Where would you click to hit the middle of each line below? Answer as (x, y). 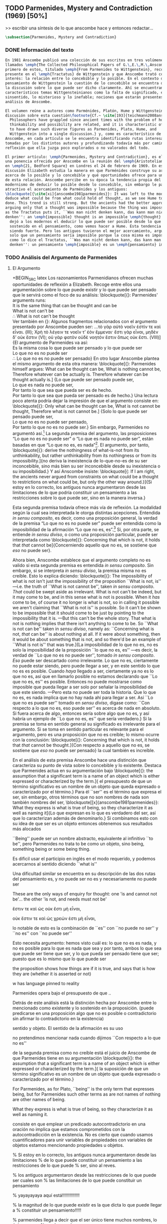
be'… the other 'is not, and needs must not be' (59, 899)
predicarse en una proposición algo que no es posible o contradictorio (84, 1013)
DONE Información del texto (40, 50)
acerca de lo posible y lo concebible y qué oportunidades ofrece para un (84, 175)
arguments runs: (29, 300)
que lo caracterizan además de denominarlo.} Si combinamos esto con (85, 818)
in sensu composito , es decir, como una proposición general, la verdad (85, 518)
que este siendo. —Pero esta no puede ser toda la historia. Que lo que (84, 692)
